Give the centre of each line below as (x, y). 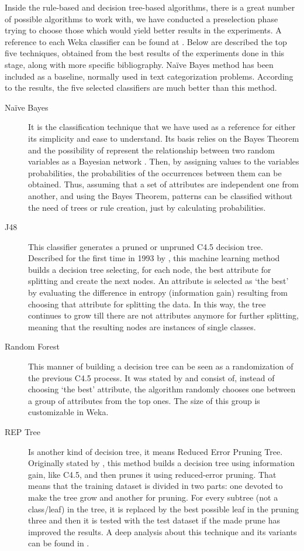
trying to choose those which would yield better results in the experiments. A (143, 30)
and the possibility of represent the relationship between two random (152, 150)
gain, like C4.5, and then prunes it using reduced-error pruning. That (152, 474)
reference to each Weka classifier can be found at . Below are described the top (146, 41)
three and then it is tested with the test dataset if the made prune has (154, 520)
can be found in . (59, 543)
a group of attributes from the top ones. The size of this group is (144, 400)
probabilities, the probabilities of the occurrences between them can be (155, 172)
